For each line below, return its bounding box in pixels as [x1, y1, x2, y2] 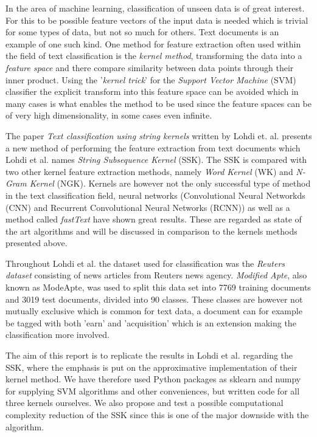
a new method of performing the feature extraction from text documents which [5, 141, 301, 154]
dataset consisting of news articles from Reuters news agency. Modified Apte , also [5, 269, 307, 281]
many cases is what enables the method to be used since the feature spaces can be [5, 97, 312, 109]
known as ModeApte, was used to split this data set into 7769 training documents [5, 281, 311, 294]
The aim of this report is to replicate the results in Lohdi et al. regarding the [5, 349, 293, 362]
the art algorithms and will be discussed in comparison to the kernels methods [5, 224, 298, 237]
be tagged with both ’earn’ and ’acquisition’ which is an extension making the [5, 316, 296, 329]
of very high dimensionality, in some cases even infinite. [5, 109, 212, 122]
